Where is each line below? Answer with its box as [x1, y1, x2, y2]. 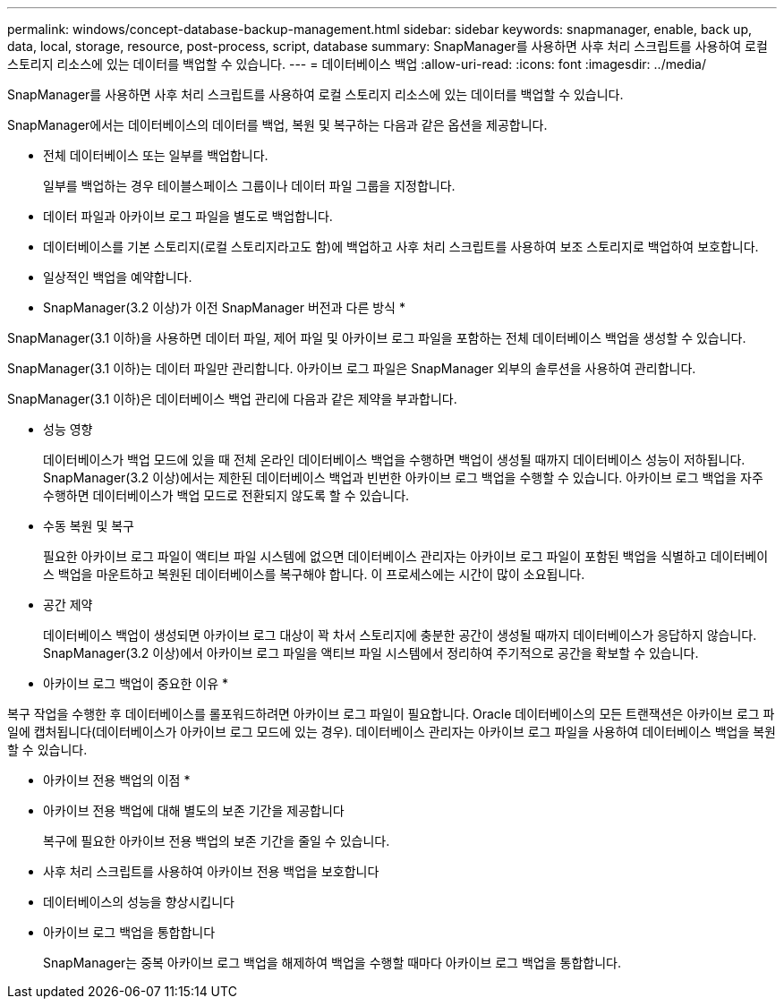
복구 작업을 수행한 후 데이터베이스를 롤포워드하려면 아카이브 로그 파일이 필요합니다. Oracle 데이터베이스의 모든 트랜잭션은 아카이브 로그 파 [7, 706, 775, 721]
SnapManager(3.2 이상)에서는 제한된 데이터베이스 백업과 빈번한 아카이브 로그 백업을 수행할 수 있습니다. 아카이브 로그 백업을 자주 [43, 470, 763, 485]
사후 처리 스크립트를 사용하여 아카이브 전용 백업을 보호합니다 [43, 864, 379, 879]
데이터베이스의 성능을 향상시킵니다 [43, 894, 234, 909]
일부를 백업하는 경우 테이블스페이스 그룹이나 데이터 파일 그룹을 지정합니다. [43, 178, 456, 193]
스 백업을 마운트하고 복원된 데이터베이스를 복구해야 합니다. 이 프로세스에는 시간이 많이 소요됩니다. [43, 567, 585, 582]
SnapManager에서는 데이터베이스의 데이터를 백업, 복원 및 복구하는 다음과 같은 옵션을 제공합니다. [7, 117, 548, 132]
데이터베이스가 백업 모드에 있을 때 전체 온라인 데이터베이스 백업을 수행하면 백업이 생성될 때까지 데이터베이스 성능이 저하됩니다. [43, 452, 746, 467]
